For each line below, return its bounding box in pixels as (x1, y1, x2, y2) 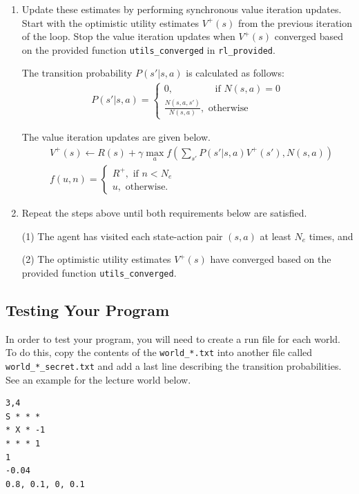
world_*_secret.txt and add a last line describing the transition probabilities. (6, 359, 342, 373)
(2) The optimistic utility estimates (21, 252, 171, 266)
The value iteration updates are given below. (21, 130, 211, 144)
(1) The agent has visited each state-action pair (21, 228, 223, 243)
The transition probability (21, 66, 133, 80)
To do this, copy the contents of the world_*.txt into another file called (6, 345, 313, 359)
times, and (309, 228, 353, 243)
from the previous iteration (237, 15, 353, 30)
